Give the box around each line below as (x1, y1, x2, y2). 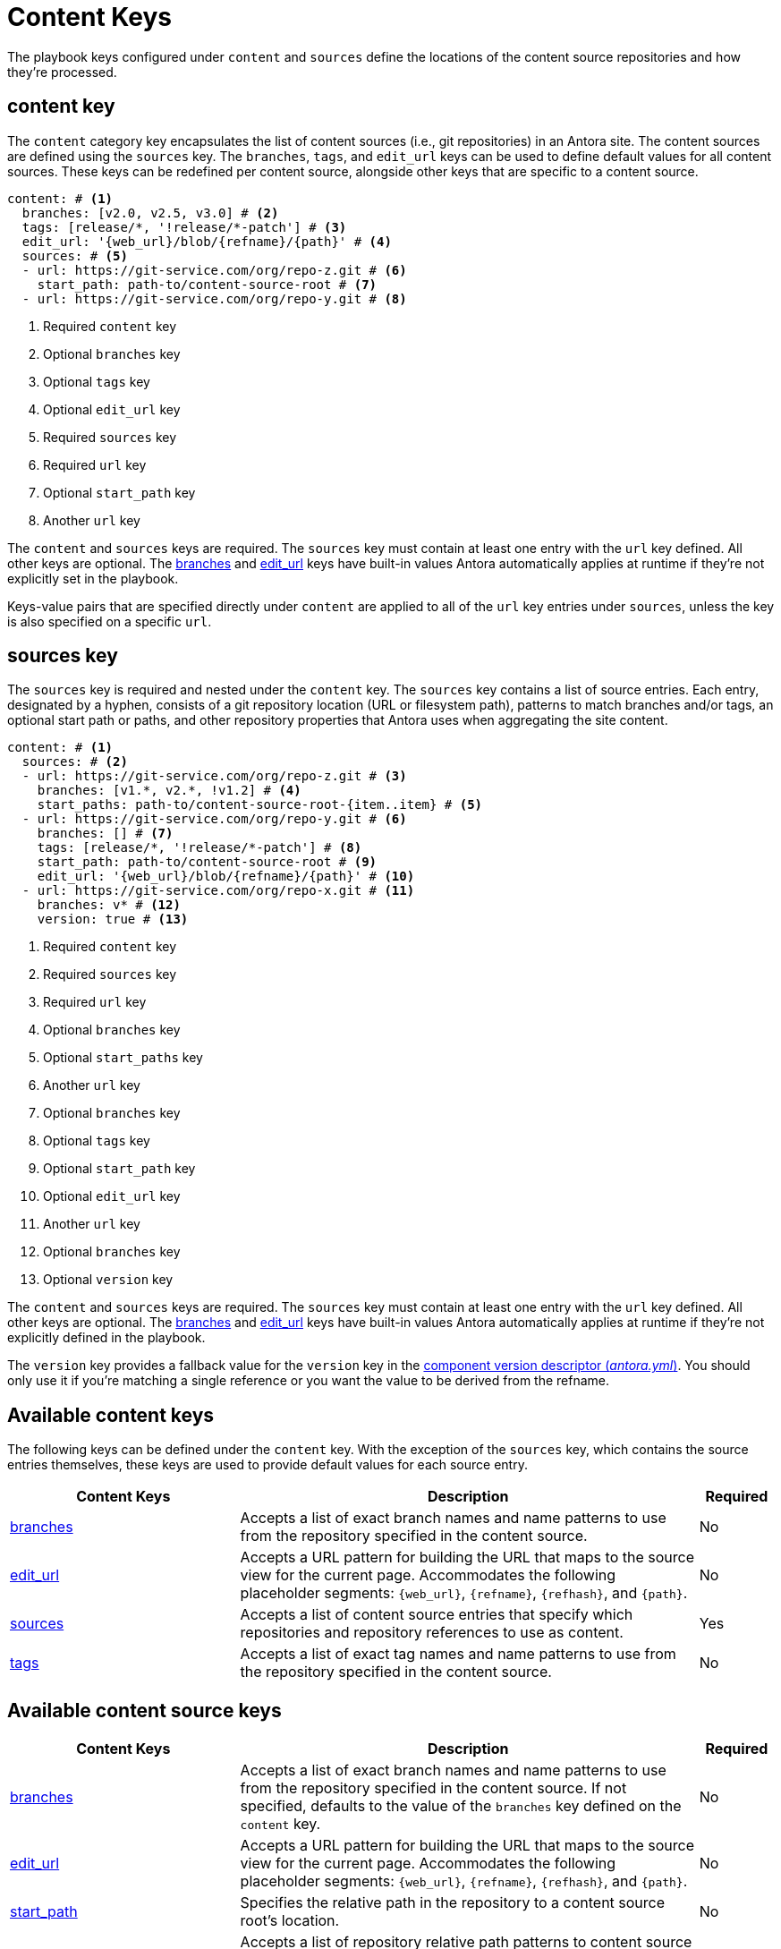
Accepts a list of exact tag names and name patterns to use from (240, 1645, 676, 1664)
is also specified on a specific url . (7, 613, 212, 629)
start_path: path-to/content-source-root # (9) (37, 855, 378, 870)
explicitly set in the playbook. (7, 570, 179, 586)
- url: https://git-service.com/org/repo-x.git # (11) (21, 883, 415, 898)
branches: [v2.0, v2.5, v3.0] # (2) (21, 205, 279, 220)
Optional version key (43, 1272, 174, 1288)
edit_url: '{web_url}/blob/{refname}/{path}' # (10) (37, 869, 415, 884)
